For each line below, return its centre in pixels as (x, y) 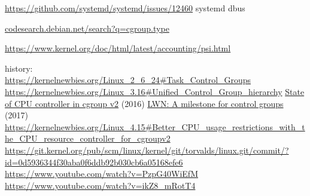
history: (19, 68)
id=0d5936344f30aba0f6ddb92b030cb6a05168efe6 (94, 162)
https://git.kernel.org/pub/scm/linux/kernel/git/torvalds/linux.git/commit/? (147, 150)
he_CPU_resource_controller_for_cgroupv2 (88, 138)
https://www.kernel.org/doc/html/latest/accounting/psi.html (118, 48)
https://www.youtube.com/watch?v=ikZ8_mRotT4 (100, 185)
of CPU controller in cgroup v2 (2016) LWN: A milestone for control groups (144, 103)
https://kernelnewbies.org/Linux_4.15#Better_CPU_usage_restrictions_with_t (155, 126)
